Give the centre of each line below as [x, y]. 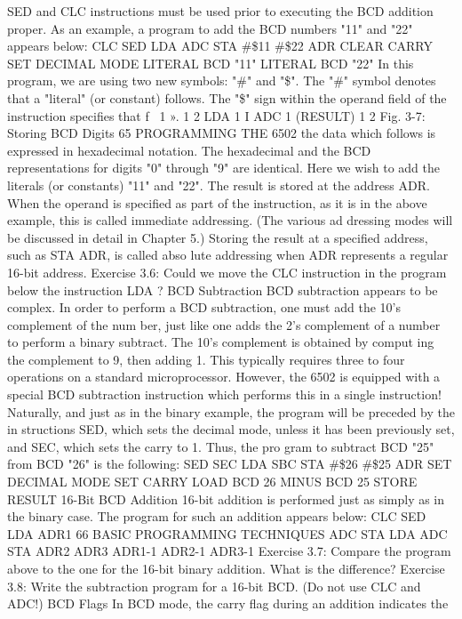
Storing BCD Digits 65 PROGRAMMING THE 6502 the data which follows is [222, 133]
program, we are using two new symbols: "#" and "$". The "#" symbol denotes [222, 80]
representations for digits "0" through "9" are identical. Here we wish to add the [223, 168]
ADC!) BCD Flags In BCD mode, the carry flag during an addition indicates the [228, 603]
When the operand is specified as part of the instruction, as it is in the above [217, 202]
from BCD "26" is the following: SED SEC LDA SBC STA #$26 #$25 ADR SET [230, 464]
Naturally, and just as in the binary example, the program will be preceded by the [231, 411]
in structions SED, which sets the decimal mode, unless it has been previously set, [231, 429]
